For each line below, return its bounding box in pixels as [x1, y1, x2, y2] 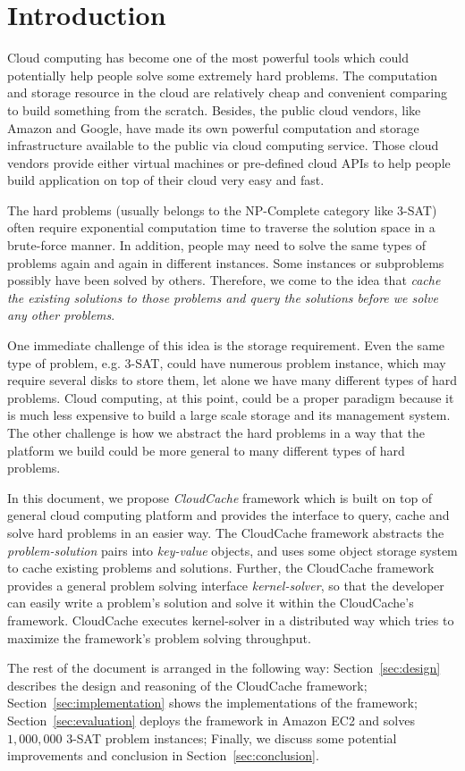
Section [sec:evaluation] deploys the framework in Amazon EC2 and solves [7, 710, 415, 729]
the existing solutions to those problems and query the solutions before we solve [7, 288, 438, 306]
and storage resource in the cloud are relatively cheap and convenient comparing [7, 83, 447, 102]
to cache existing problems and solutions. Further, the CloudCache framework [7, 558, 435, 577]
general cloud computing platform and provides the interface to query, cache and [7, 506, 450, 524]
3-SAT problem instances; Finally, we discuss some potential [66, 728, 397, 747]
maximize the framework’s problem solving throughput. [7, 628, 311, 647]
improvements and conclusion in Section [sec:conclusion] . [7, 746, 319, 765]
